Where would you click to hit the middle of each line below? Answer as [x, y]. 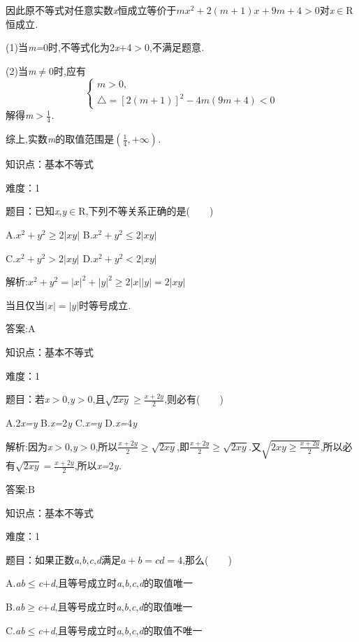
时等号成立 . [105, 305]
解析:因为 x [29, 446]
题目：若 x [28, 399]
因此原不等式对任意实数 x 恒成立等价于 [91, 10]
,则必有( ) [194, 399]
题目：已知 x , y [36, 211]
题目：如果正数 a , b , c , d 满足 [63, 559]
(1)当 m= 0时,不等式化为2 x [63, 47]
